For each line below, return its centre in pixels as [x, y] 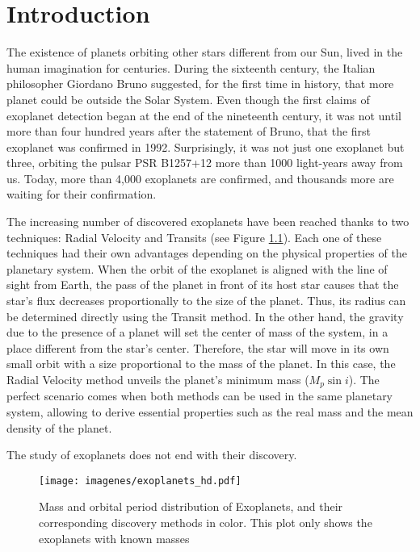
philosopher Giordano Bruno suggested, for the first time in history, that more [200, 84]
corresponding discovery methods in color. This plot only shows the [206, 523]
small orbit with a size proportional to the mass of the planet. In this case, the [201, 364]
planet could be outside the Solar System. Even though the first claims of [188, 99]
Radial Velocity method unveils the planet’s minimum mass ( [158, 379]
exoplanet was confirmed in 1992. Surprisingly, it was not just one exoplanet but [206, 146]
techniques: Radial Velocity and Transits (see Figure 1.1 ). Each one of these [194, 237]
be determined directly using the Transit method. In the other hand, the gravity [205, 316]
